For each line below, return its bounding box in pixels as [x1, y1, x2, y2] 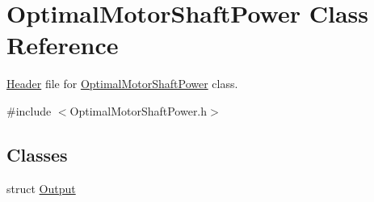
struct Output [6, 179, 76, 196]
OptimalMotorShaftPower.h [69, 102, 208, 119]
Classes [6, 141, 68, 166]
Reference [6, 28, 119, 61]
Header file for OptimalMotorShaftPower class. [6, 75, 238, 92]
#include [6, 102, 52, 119]
